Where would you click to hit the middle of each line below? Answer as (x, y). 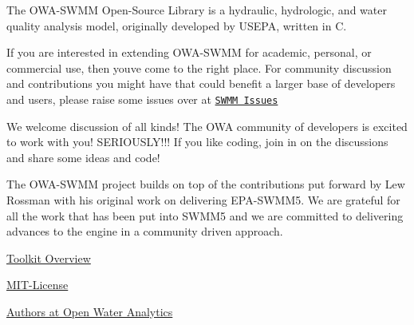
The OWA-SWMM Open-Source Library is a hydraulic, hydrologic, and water (197, 10)
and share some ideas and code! (83, 157)
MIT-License (37, 285)
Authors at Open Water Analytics (90, 311)
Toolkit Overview (49, 258)
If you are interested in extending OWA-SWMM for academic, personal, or (189, 52)
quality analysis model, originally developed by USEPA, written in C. (177, 25)
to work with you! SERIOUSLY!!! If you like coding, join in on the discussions (197, 142)
